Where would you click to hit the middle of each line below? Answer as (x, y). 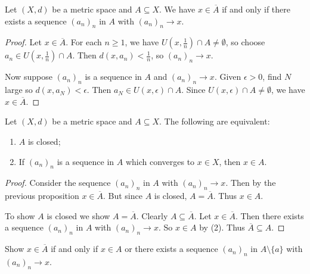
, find (272, 77)
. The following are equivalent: (215, 121)
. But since (123, 196)
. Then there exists (269, 215)
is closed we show (78, 215)
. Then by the (251, 183)
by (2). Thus (222, 227)
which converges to (160, 161)
